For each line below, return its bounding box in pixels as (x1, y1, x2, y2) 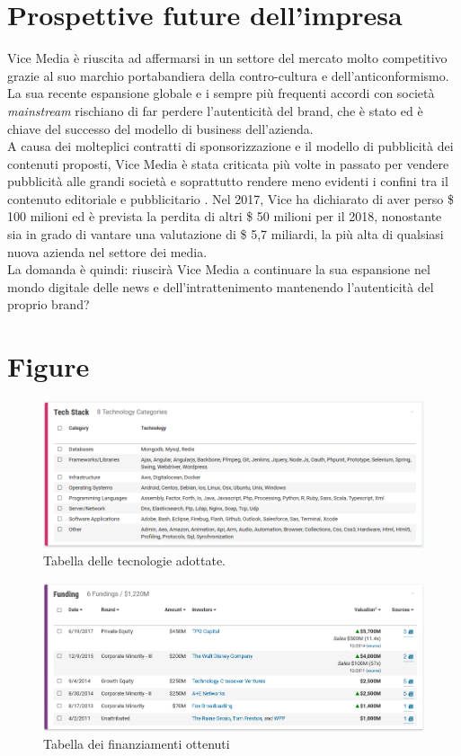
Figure (7, 348, 90, 385)
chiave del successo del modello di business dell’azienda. (7, 119, 314, 138)
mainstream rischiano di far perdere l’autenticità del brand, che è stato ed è (7, 101, 423, 120)
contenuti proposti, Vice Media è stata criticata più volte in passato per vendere (7, 154, 449, 173)
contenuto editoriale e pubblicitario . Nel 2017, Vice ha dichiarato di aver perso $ (7, 189, 454, 208)
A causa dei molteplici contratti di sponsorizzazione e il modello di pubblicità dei (7, 137, 454, 156)
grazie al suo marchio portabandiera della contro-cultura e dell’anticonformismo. (7, 66, 449, 84)
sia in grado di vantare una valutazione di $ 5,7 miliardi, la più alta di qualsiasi (7, 225, 444, 244)
